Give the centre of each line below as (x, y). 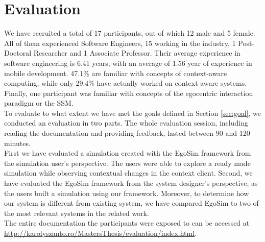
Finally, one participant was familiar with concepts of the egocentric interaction (129, 93)
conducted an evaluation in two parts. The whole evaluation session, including (126, 123)
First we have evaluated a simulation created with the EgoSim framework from (128, 153)
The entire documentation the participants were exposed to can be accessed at (127, 223)
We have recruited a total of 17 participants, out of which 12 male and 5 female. (130, 33)
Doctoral (18, 53)
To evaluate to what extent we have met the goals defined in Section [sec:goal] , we (132, 113)
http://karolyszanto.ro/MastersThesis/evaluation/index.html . (101, 233)
